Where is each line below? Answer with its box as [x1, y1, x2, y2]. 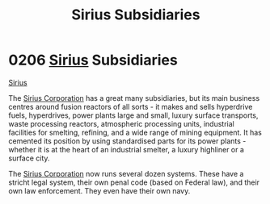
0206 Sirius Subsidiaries [8, 51, 178, 69]
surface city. [8, 153, 50, 163]
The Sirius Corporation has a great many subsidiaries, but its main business [8, 93, 260, 102]
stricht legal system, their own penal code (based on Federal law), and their [8, 177, 260, 187]
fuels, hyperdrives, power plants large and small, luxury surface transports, [8, 110, 259, 120]
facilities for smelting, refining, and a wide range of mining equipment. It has [8, 127, 263, 137]
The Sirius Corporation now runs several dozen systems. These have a [8, 169, 244, 178]
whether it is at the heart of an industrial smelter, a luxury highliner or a [8, 144, 245, 154]
